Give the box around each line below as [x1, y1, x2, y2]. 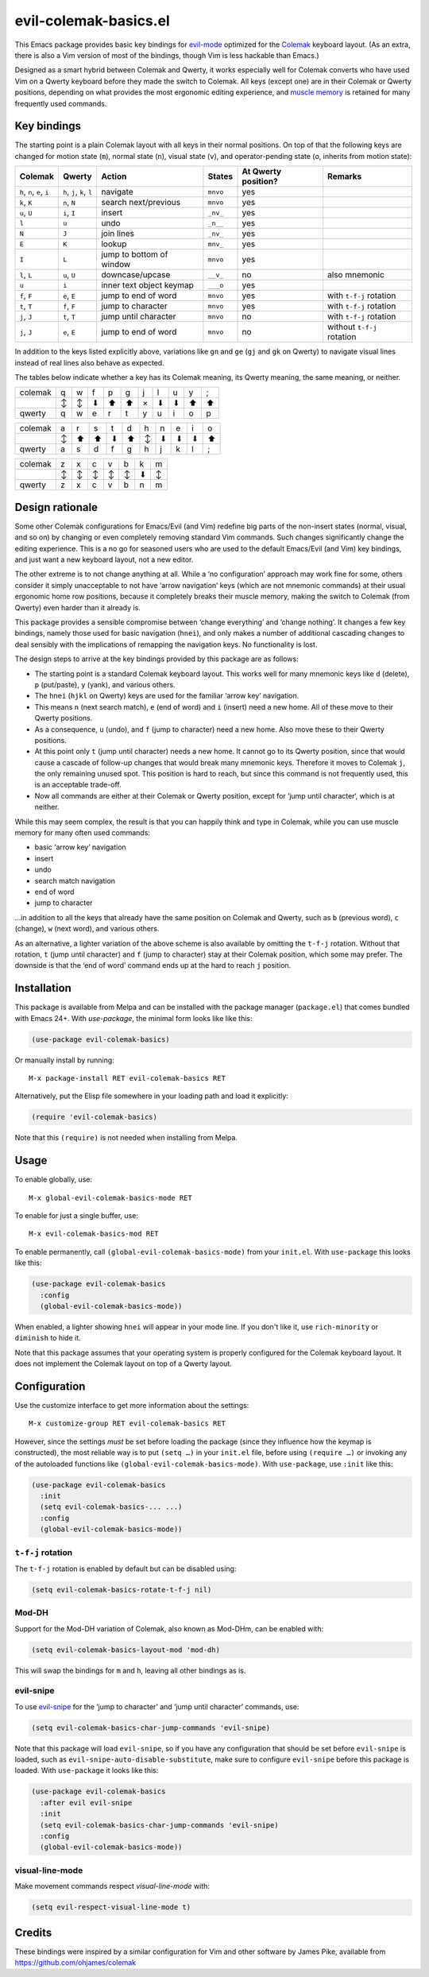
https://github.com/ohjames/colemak [14, 1958, 137, 1967]
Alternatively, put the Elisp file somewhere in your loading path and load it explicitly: [14, 1091, 289, 1101]
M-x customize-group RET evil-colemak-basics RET [29, 1419, 226, 1428]
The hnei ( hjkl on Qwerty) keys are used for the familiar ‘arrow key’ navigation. [34, 691, 300, 701]
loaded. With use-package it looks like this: [14, 1766, 159, 1775]
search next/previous [100, 197, 181, 208]
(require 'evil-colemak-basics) [31, 1112, 158, 1122]
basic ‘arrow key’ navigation [34, 842, 126, 852]
